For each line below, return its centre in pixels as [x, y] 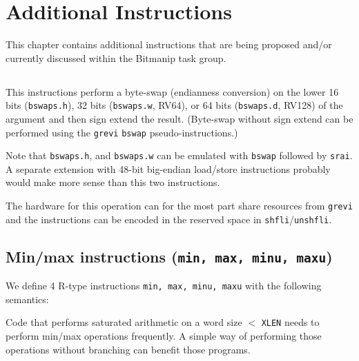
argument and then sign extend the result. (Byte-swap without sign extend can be [179, 118]
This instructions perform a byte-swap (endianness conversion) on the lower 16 [172, 91]
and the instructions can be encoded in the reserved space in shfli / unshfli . [169, 219]
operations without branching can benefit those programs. [128, 349]
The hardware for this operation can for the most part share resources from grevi [179, 206]
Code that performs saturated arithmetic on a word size [124, 322]
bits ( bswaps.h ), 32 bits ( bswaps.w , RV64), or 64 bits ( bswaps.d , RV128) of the [174, 105]
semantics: [27, 299]
